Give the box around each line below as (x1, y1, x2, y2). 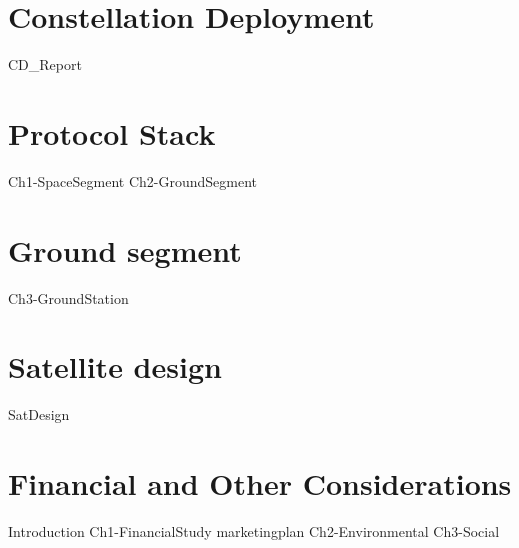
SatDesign (8, 404, 70, 425)
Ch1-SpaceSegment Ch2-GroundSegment (8, 170, 258, 191)
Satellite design (8, 346, 222, 387)
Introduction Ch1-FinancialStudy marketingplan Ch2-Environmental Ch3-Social (8, 521, 500, 541)
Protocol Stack (8, 112, 216, 153)
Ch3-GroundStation (8, 287, 129, 308)
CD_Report (8, 54, 82, 75)
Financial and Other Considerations (8, 463, 512, 504)
